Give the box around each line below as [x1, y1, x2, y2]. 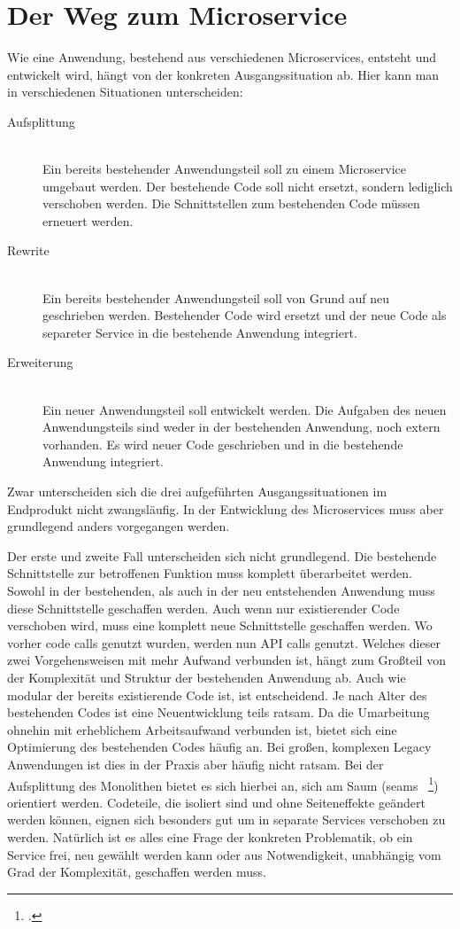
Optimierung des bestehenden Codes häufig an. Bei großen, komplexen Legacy [7, 738, 432, 756]
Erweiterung [7, 353, 73, 371]
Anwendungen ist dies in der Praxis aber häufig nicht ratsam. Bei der [7, 754, 384, 773]
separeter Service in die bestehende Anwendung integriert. [42, 323, 357, 341]
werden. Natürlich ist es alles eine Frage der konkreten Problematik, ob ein [7, 827, 413, 846]
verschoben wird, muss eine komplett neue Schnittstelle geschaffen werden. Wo [7, 616, 433, 635]
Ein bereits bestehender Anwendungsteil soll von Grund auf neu [42, 288, 389, 307]
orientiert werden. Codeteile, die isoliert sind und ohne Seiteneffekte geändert [7, 792, 425, 811]
